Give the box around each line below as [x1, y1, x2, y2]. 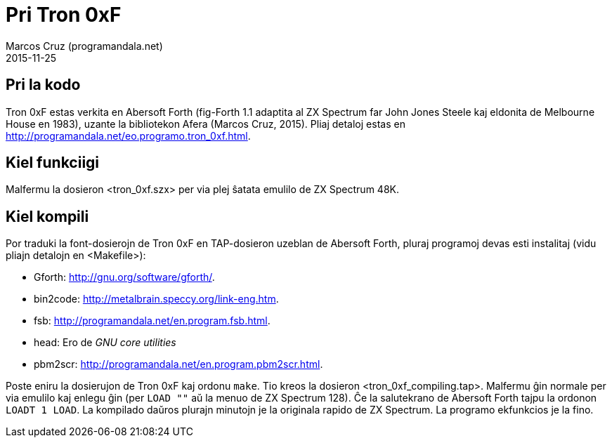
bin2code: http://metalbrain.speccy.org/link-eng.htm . [34, 293, 279, 305]
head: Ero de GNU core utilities [34, 336, 176, 349]
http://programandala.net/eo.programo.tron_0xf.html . [6, 129, 251, 142]
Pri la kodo [6, 76, 81, 94]
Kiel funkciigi [6, 154, 100, 172]
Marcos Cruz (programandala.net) [6, 39, 163, 52]
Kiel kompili [6, 207, 89, 225]
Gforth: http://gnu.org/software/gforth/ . [34, 271, 215, 284]
